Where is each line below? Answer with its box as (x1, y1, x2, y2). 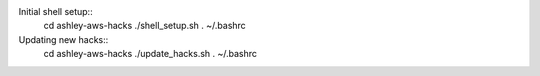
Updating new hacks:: (18, 33, 109, 45)
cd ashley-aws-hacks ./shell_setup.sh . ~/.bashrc (43, 20, 247, 32)
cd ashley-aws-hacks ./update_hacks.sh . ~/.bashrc (43, 48, 258, 60)
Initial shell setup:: (18, 6, 94, 17)
